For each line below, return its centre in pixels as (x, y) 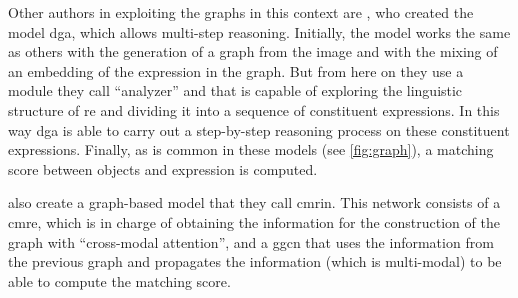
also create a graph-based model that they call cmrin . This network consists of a (254, 202)
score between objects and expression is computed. (163, 168)
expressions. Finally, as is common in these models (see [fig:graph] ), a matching (251, 149)
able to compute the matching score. (119, 280)
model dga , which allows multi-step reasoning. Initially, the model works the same (259, 31)
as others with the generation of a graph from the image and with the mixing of (253, 51)
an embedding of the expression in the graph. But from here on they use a (236, 70)
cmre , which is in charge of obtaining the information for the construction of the (254, 221)
